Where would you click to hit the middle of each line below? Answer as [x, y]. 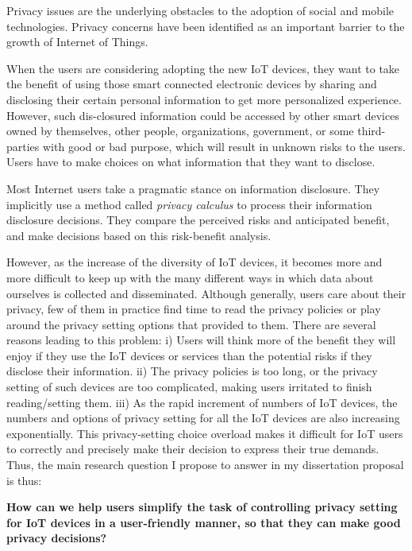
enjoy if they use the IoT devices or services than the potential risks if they [189, 355]
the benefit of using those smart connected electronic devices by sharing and [192, 84]
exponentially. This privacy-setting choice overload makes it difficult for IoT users [205, 433]
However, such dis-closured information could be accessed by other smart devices [203, 115]
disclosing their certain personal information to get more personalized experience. [204, 99]
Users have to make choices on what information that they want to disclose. [191, 162]
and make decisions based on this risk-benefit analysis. [139, 235]
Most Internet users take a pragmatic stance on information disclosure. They [193, 188]
